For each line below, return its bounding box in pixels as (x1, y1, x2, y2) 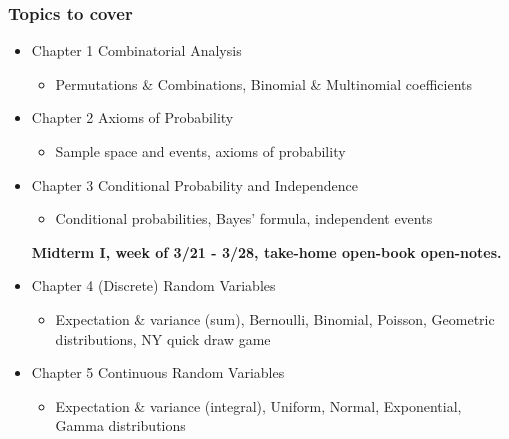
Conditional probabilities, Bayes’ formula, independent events (55, 208, 433, 229)
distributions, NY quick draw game (55, 328, 271, 349)
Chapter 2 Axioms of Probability (31, 107, 234, 128)
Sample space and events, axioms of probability (55, 141, 346, 161)
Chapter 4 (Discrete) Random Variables (31, 275, 276, 296)
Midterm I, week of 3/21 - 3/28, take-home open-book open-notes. (31, 241, 502, 262)
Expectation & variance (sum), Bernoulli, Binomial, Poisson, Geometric (55, 308, 495, 329)
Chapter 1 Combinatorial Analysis (31, 40, 242, 61)
